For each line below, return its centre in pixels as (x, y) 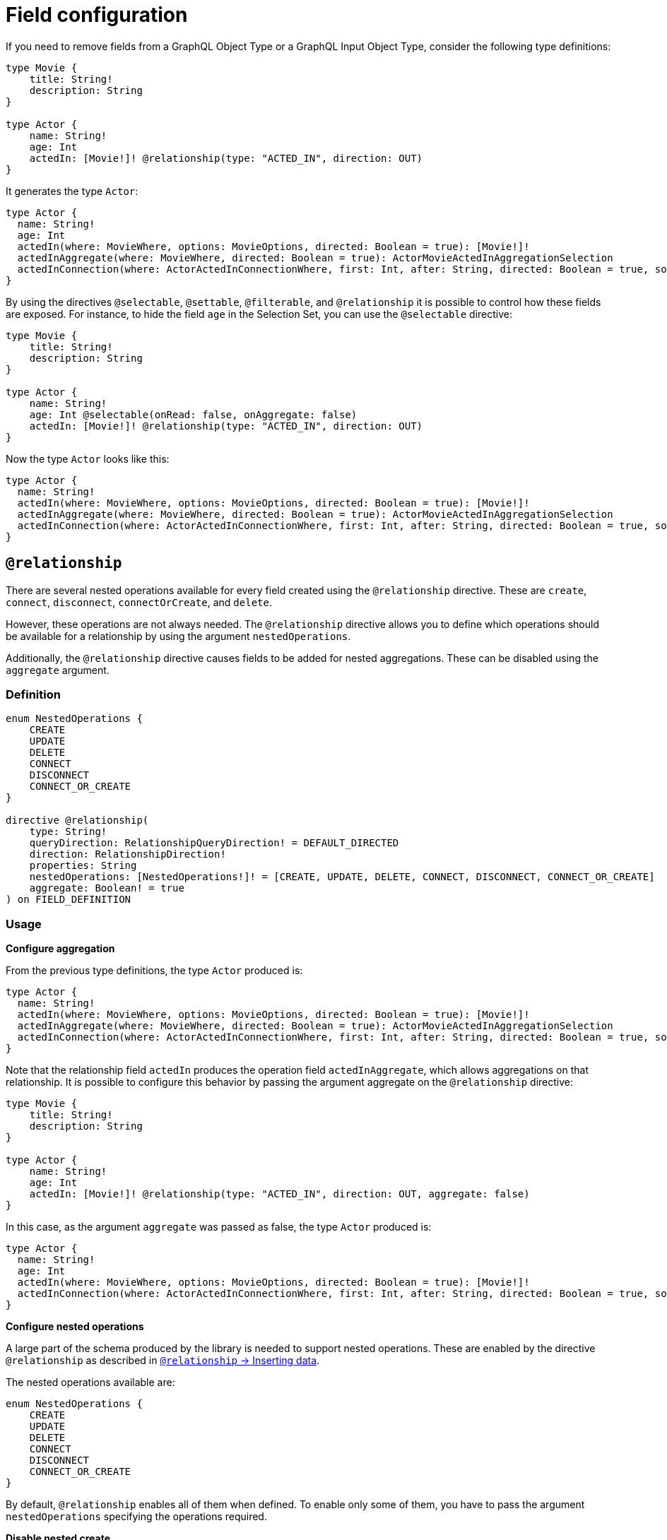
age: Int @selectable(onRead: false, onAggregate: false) (193, 414)
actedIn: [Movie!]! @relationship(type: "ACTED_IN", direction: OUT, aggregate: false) (279, 1194)
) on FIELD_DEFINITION (69, 900)
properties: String (83, 866)
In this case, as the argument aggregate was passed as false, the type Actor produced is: (219, 1227)
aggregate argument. (58, 670)
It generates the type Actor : (72, 191)
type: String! (68, 832)
